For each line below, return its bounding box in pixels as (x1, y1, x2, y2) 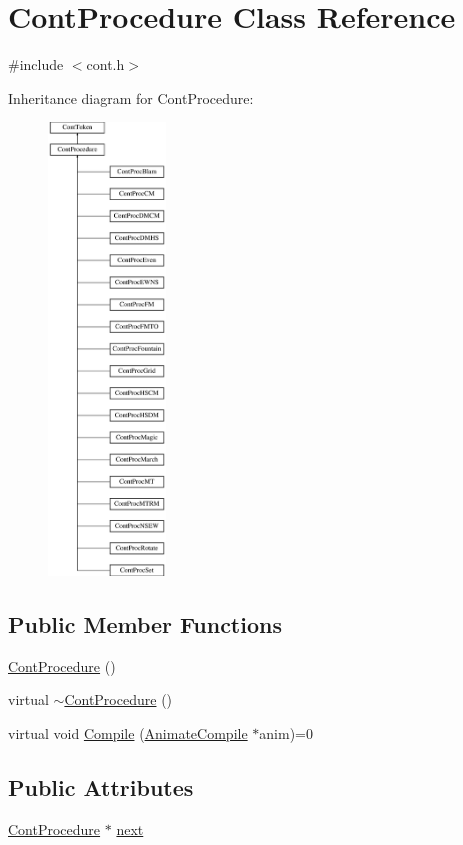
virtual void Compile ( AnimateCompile (8, 722, 248, 743)
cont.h (86, 54, 125, 75)
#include (8, 54, 64, 75)
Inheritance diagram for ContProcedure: (8, 87, 254, 108)
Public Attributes (8, 771, 194, 802)
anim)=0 (259, 722, 313, 743)
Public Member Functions (8, 608, 282, 639)
